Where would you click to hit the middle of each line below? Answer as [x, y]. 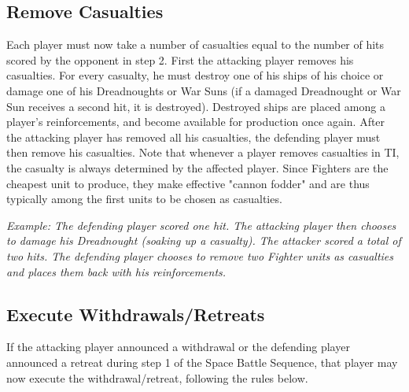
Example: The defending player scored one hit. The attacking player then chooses [201, 225]
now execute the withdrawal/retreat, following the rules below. [157, 377]
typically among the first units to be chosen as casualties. [144, 199]
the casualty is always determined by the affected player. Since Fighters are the [197, 167]
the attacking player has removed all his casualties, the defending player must [193, 137]
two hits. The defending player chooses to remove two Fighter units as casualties [200, 255]
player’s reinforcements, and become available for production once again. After [196, 122]
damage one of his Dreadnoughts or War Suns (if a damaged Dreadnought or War [204, 90]
